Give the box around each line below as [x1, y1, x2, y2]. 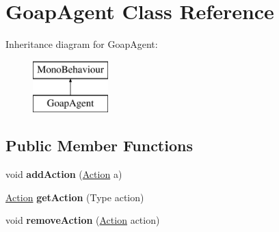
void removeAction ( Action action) [5, 213, 160, 227]
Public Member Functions [5, 135, 193, 156]
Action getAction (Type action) [5, 190, 144, 204]
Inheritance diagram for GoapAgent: [5, 37, 158, 51]
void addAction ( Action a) [5, 167, 122, 181]
